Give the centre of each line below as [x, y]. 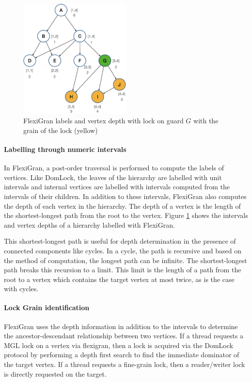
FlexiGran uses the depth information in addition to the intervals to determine [121, 326]
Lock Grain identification [47, 307]
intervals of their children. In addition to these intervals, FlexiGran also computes [125, 196]
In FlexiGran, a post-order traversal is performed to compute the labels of [114, 168]
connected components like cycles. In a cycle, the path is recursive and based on [123, 250]
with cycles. [21, 289]
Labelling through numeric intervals [65, 149]
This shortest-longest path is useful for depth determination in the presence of [120, 241]
